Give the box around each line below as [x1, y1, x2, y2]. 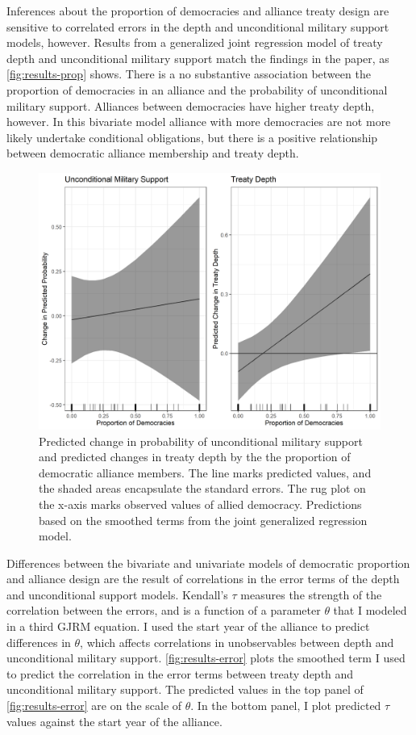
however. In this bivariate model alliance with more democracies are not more [6, 113, 391, 130]
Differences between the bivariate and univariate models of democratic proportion [6, 554, 410, 571]
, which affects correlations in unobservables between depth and [80, 633, 394, 650]
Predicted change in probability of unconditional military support [39, 432, 363, 449]
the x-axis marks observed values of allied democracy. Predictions [39, 495, 362, 512]
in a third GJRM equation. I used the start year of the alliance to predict [6, 618, 370, 635]
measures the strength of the [240, 586, 382, 603]
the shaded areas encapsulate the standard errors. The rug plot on [39, 480, 366, 497]
